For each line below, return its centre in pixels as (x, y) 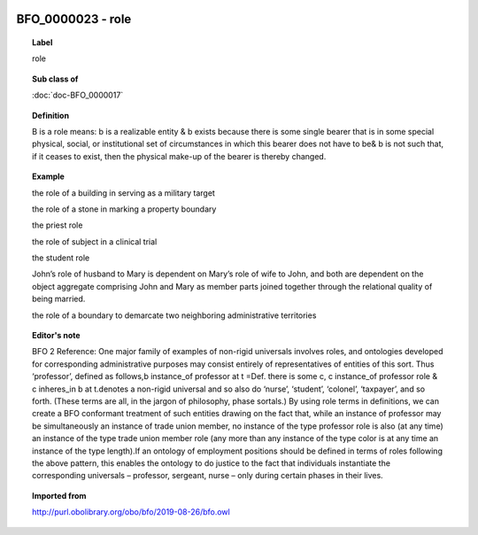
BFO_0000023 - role (74, 19)
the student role (61, 258)
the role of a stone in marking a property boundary (124, 209)
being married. (59, 299)
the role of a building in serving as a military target (124, 193)
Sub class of (55, 79)
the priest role (58, 225)
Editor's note (56, 336)
